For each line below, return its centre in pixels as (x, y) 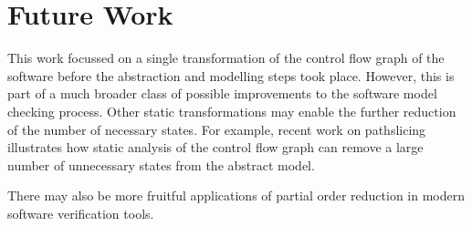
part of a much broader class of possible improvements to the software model (222, 93)
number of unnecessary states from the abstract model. (161, 164)
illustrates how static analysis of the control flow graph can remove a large (215, 147)
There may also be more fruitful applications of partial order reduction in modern (236, 195)
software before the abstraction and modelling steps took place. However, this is (231, 75)
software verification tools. (81, 213)
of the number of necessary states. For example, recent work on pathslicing (217, 129)
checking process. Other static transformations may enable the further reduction (232, 111)
